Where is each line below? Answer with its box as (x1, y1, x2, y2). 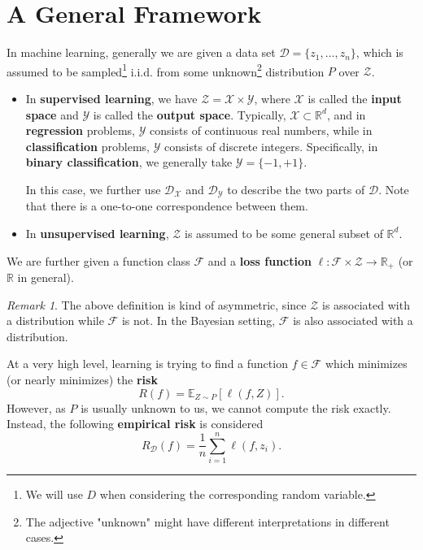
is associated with (321, 296, 410, 313)
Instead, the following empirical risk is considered (7, 415, 264, 432)
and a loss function (207, 252, 312, 269)
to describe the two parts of (227, 180, 365, 197)
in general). (17, 269, 74, 286)
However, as (7, 399, 66, 416)
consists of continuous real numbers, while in (150, 122, 373, 139)
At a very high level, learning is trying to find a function (7, 355, 288, 372)
